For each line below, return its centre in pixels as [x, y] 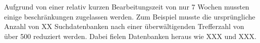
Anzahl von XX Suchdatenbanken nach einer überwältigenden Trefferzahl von [124, 26]
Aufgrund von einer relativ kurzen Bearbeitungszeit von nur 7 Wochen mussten [127, 6]
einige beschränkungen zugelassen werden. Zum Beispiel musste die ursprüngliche [130, 16]
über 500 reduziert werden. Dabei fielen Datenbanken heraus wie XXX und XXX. [131, 36]
